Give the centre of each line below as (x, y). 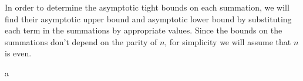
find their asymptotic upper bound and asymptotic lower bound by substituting (148, 18)
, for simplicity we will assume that (228, 41)
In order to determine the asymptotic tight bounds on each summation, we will (147, 7)
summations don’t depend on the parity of (81, 41)
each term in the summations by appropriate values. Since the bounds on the (144, 30)
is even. (18, 53)
